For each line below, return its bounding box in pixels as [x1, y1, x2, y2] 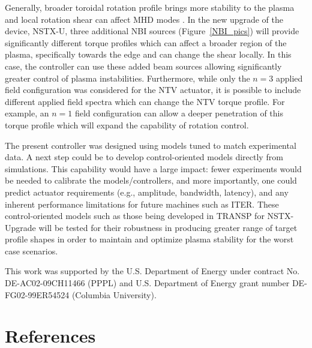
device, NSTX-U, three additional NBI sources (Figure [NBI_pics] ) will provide [5, 25, 299, 37]
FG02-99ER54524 [5, 288, 70, 301]
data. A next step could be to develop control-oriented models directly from [5, 151, 283, 163]
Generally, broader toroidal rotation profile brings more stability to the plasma [5, 1, 295, 13]
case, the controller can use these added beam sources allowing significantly [5, 59, 282, 72]
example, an [5, 107, 49, 119]
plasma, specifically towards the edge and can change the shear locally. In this [5, 48, 292, 61]
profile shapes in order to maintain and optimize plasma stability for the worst [5, 233, 294, 245]
